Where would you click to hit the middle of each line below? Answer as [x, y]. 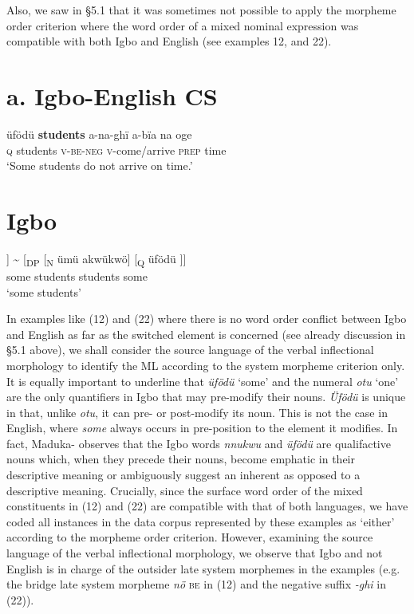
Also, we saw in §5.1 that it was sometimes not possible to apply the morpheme [201, 10]
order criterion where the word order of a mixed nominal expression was [183, 25]
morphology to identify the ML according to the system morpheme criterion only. [206, 365]
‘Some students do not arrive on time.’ [100, 165]
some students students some [77, 276]
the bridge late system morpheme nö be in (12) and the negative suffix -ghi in [197, 584]
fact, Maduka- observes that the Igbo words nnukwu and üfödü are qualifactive [199, 443]
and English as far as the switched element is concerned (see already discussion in [206, 334]
